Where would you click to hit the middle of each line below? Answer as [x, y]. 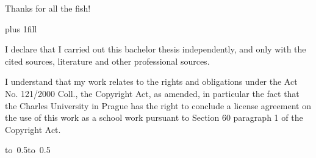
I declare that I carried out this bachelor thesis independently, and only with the [156, 49]
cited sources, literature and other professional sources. [107, 61]
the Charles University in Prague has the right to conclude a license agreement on [158, 105]
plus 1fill [21, 28]
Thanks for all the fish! [48, 8]
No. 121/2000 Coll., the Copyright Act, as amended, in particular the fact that [152, 93]
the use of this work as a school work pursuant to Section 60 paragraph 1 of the [154, 117]
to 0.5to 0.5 [28, 150]
